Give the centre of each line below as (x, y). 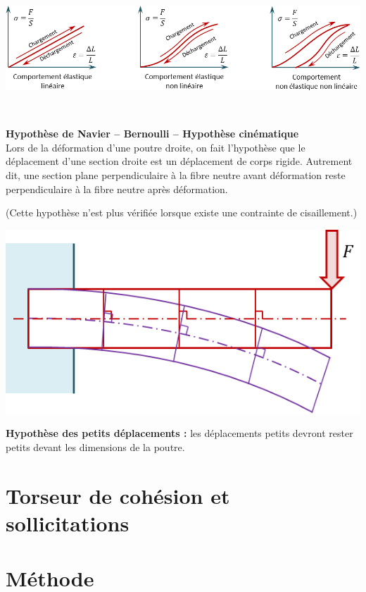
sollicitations (68, 523)
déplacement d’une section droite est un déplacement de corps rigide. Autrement (179, 161)
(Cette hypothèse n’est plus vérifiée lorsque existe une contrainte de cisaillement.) (182, 212)
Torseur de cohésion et (118, 495)
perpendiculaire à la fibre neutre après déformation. (117, 189)
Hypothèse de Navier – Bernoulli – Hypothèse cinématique (152, 134)
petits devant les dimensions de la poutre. (95, 447)
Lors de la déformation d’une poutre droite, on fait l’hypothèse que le (156, 147)
